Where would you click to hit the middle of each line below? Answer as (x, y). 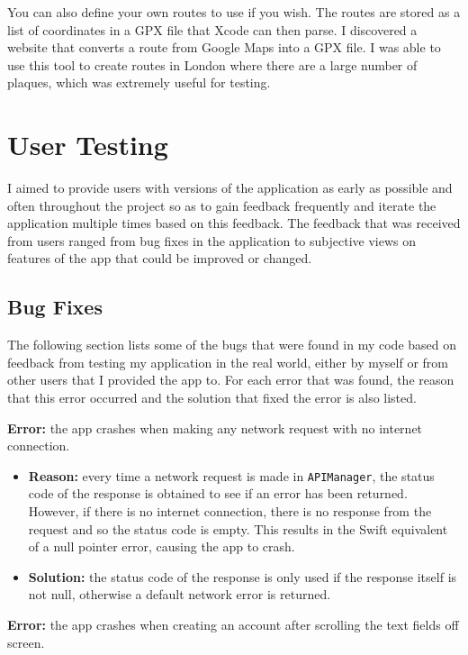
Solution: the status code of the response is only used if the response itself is (243, 576)
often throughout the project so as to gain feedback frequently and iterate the (222, 205)
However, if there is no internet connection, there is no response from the (230, 511)
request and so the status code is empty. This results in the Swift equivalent (238, 528)
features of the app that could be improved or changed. (160, 258)
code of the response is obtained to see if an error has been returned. (218, 493)
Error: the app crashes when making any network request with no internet (215, 428)
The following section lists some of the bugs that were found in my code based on (232, 345)
